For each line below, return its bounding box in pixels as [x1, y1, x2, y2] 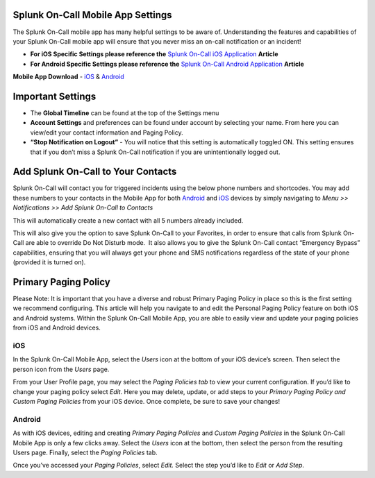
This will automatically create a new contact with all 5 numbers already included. [12, 216, 244, 225]
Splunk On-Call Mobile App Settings [12, 9, 173, 21]
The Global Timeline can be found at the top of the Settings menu [30, 108, 219, 117]
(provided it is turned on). [12, 258, 86, 266]
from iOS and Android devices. [12, 323, 101, 332]
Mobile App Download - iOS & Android [12, 73, 124, 81]
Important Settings [12, 90, 97, 102]
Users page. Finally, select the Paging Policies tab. [12, 448, 158, 456]
